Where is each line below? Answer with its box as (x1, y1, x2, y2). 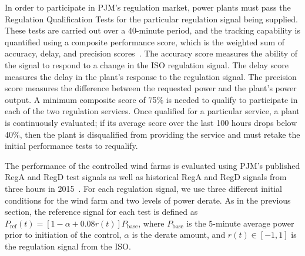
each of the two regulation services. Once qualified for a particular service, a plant (5, 105, 300, 117)
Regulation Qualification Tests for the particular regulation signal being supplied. (5, 12, 298, 25)
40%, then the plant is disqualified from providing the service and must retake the (5, 128, 300, 140)
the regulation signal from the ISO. (5, 240, 131, 252)
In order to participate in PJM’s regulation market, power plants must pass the (5, 1, 291, 13)
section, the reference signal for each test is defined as (5, 205, 198, 218)
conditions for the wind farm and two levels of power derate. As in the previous (5, 194, 291, 206)
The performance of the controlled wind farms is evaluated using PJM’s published (5, 159, 300, 171)
